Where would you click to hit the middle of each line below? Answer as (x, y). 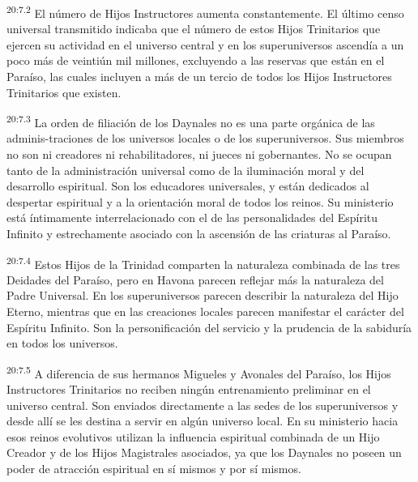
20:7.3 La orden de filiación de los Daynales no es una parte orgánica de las (191, 121)
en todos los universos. (62, 343)
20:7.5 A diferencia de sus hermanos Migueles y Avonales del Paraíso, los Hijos (199, 372)
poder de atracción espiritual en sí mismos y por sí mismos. (154, 469)
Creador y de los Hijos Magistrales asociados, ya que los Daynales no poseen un (204, 452)
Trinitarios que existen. (64, 92)
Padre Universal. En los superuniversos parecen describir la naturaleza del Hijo (203, 295)
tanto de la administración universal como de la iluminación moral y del (186, 170)
